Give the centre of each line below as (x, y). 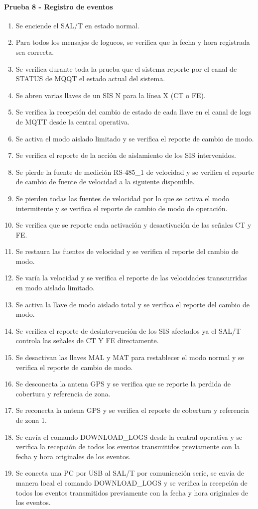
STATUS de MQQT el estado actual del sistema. (90, 78)
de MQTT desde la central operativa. (72, 121)
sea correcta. (35, 52)
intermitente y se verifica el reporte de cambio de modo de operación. (122, 208)
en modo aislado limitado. (55, 288)
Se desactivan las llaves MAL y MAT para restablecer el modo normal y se (130, 357)
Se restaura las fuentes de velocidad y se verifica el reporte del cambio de (127, 251)
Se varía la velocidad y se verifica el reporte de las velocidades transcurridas (131, 278)
